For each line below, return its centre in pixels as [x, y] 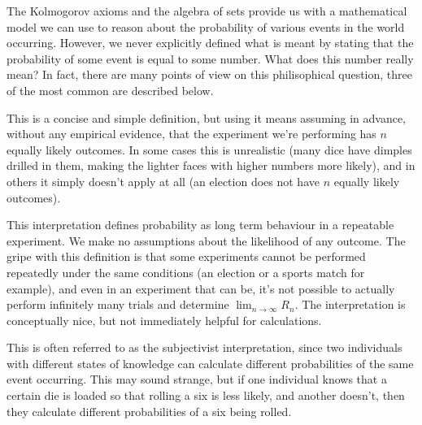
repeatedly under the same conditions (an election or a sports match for [186, 272]
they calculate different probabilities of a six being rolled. [149, 411]
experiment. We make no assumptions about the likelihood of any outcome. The [206, 240]
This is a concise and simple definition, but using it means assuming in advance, [206, 117]
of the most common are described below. [110, 90]
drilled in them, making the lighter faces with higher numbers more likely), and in [211, 165]
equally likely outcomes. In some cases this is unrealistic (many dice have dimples [209, 149]
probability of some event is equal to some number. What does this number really [210, 58]
